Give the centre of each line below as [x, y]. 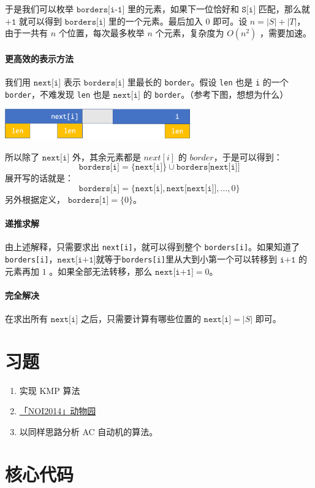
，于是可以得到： [248, 156]
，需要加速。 [286, 33]
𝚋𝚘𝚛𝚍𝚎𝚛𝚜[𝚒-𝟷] [101, 10]
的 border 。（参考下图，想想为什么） [216, 94]
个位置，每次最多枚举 [101, 33]
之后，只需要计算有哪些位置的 [141, 319]
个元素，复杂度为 [190, 33]
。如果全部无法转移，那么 [101, 271]
